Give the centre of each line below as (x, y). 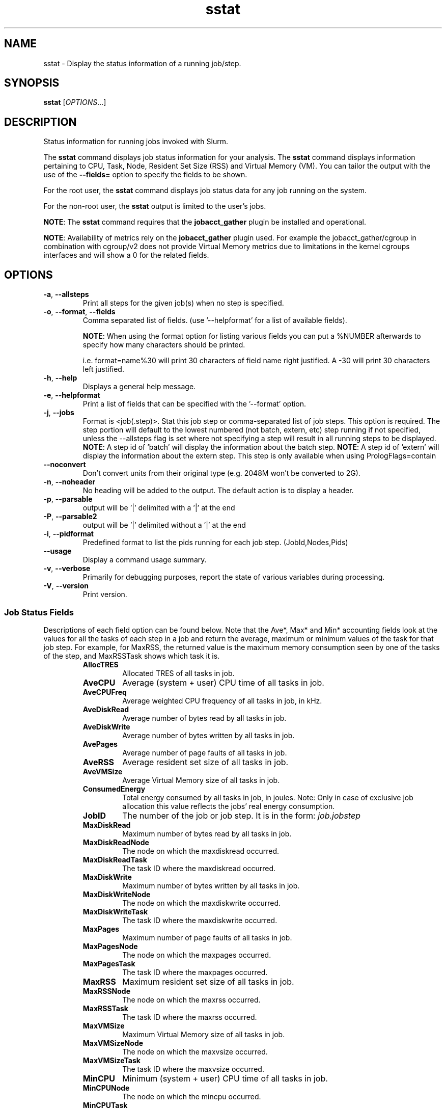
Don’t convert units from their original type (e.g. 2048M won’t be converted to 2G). (221, 473)
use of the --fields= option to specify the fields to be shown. (145, 175)
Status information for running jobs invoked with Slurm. (136, 142)
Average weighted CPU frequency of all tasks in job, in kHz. (222, 700)
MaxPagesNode (110, 946)
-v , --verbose (67, 569)
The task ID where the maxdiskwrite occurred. (200, 920)
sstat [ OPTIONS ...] (75, 102)
